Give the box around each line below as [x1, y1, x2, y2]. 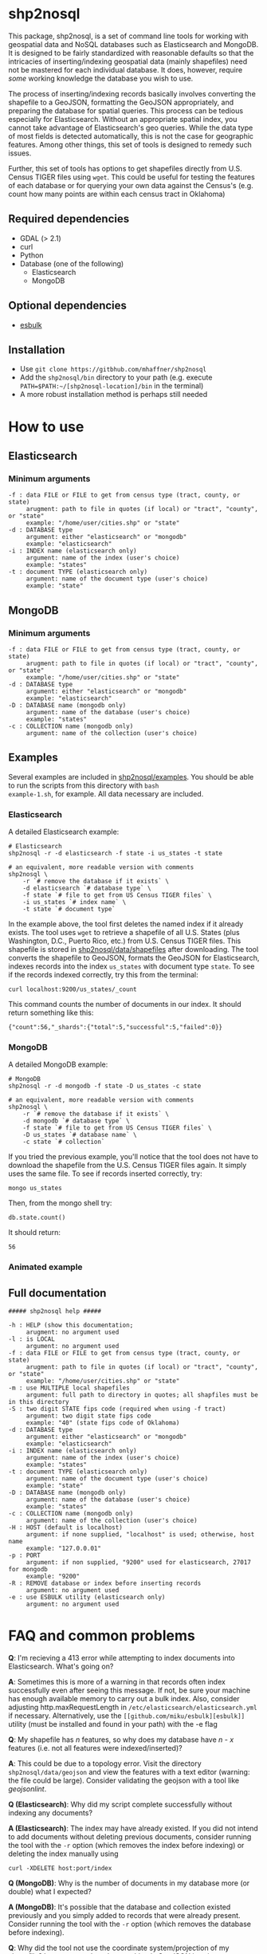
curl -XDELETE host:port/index [8, 1865, 112, 1873]
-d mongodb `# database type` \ [22, 1117, 130, 1125]
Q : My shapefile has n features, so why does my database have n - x [8, 1735, 234, 1744]
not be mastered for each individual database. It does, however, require [8, 65, 243, 74]
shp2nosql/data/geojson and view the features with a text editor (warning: [8, 1767, 250, 1777]
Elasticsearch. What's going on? [8, 1661, 114, 1671]
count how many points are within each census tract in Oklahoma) [8, 189, 226, 199]
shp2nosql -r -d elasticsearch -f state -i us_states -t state [8, 850, 223, 858]
